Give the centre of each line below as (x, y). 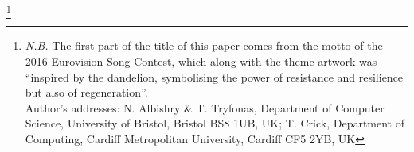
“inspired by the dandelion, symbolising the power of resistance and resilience (214, 76)
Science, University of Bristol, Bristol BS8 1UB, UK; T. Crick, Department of (215, 123)
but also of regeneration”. (86, 92)
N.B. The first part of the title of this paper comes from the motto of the (204, 46)
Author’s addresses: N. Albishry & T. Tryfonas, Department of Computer (205, 107)
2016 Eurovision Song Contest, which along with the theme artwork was (201, 61)
